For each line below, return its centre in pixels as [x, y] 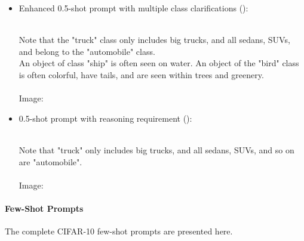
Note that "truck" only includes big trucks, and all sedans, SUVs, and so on [156, 149]
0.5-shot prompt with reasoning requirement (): [105, 118]
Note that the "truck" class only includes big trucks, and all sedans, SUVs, [154, 40]
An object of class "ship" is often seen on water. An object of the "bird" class [159, 63]
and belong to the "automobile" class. [87, 51]
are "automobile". [50, 161]
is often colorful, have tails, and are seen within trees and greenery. [141, 74]
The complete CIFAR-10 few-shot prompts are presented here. [119, 231]
